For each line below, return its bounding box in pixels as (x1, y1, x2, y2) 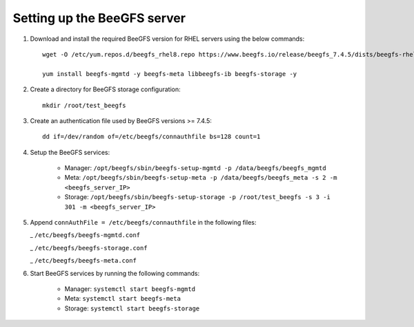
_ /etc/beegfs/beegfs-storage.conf (30, 243, 148, 252)
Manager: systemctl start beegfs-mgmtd (64, 284, 196, 293)
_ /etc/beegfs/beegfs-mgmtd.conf (30, 231, 141, 239)
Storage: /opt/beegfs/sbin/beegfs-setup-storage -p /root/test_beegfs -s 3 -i (64, 193, 331, 201)
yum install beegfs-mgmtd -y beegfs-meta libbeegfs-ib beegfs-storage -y (42, 70, 297, 77)
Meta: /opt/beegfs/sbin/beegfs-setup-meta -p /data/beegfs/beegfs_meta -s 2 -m (64, 174, 337, 182)
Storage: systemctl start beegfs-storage (64, 304, 200, 312)
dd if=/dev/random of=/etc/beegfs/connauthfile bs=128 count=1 (42, 133, 261, 141)
